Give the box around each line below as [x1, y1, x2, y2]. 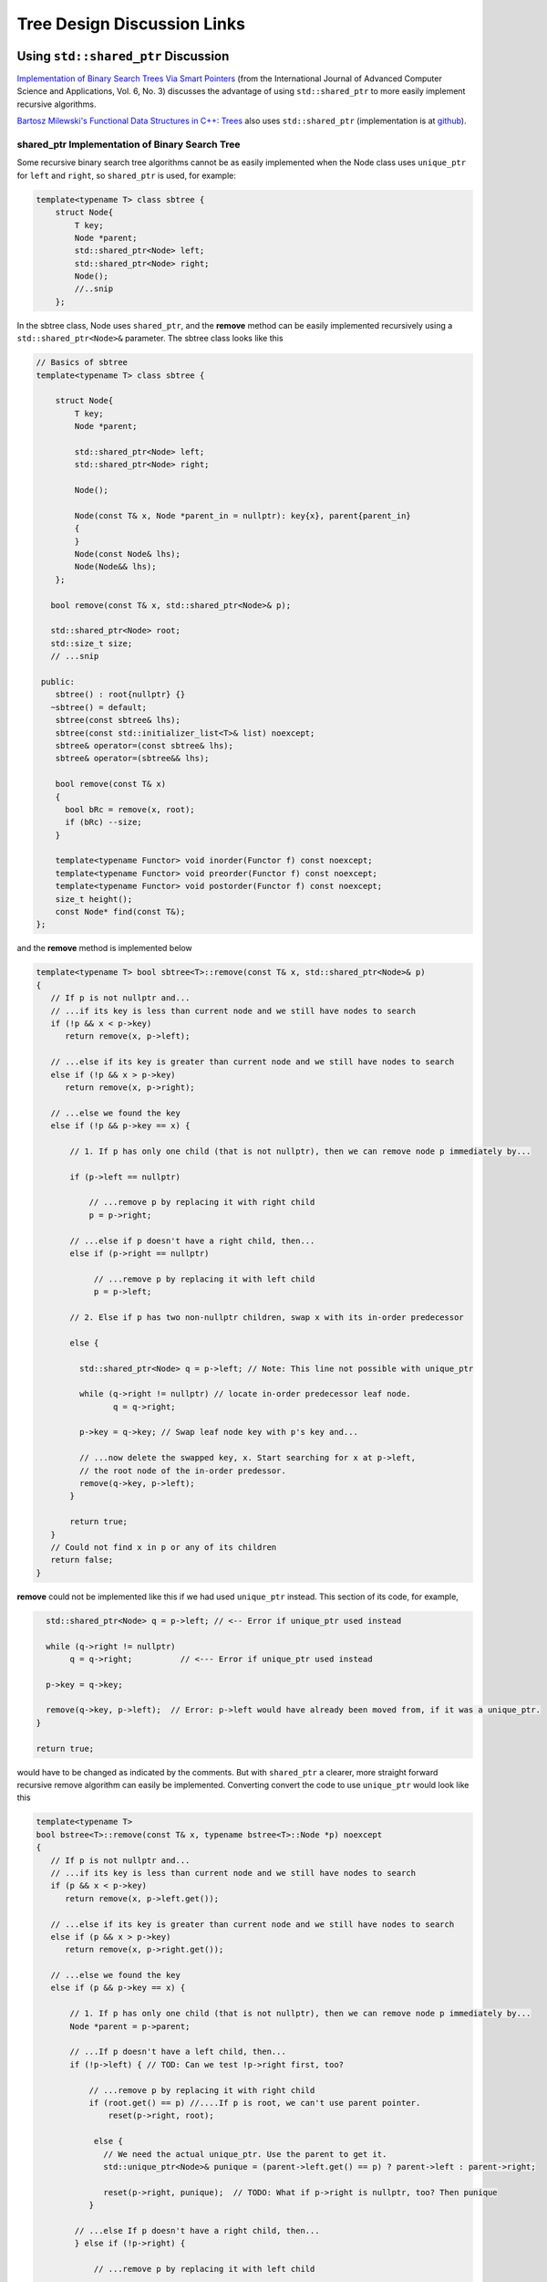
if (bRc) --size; [65, 817, 143, 828]
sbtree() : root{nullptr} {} [55, 689, 186, 700]
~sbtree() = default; [50, 702, 148, 712]
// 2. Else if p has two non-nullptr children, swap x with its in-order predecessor [69, 1312, 464, 1323]
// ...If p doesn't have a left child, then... [69, 2046, 286, 2057]
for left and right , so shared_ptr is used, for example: [16, 170, 237, 181]
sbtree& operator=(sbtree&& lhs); [55, 753, 210, 764]
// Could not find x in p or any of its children [50, 1542, 277, 1552]
